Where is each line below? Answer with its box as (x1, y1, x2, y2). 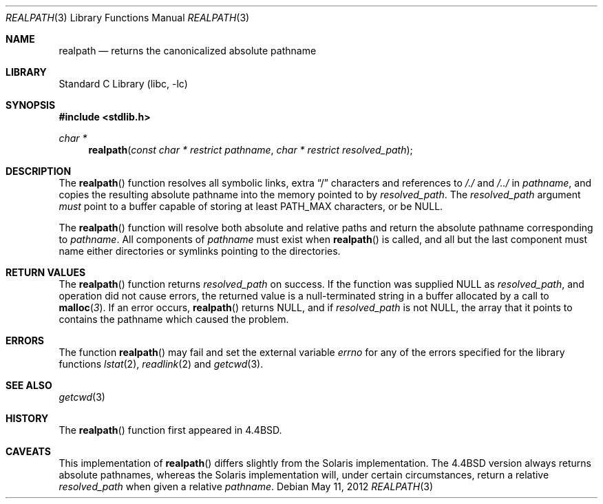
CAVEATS (6, 445, 51, 457)
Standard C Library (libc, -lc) (59, 78, 188, 90)
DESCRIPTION (6, 165, 72, 177)
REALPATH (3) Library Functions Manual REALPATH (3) (6, 12, 250, 23)
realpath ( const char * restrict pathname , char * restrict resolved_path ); (88, 144, 413, 156)
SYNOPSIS (6, 99, 56, 111)
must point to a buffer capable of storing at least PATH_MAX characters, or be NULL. (59, 200, 443, 212)
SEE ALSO (6, 379, 52, 391)
